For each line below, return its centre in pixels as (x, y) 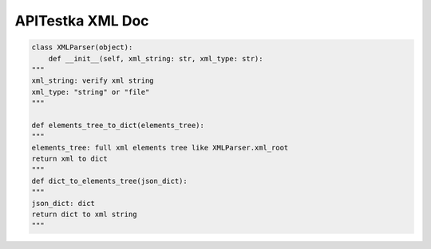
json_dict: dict (63, 203)
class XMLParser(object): (82, 47)
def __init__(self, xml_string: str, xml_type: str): (156, 58)
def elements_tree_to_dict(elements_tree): (118, 125)
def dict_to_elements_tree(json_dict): (109, 181)
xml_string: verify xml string (93, 81)
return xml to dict (69, 159)
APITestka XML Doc (82, 21)
